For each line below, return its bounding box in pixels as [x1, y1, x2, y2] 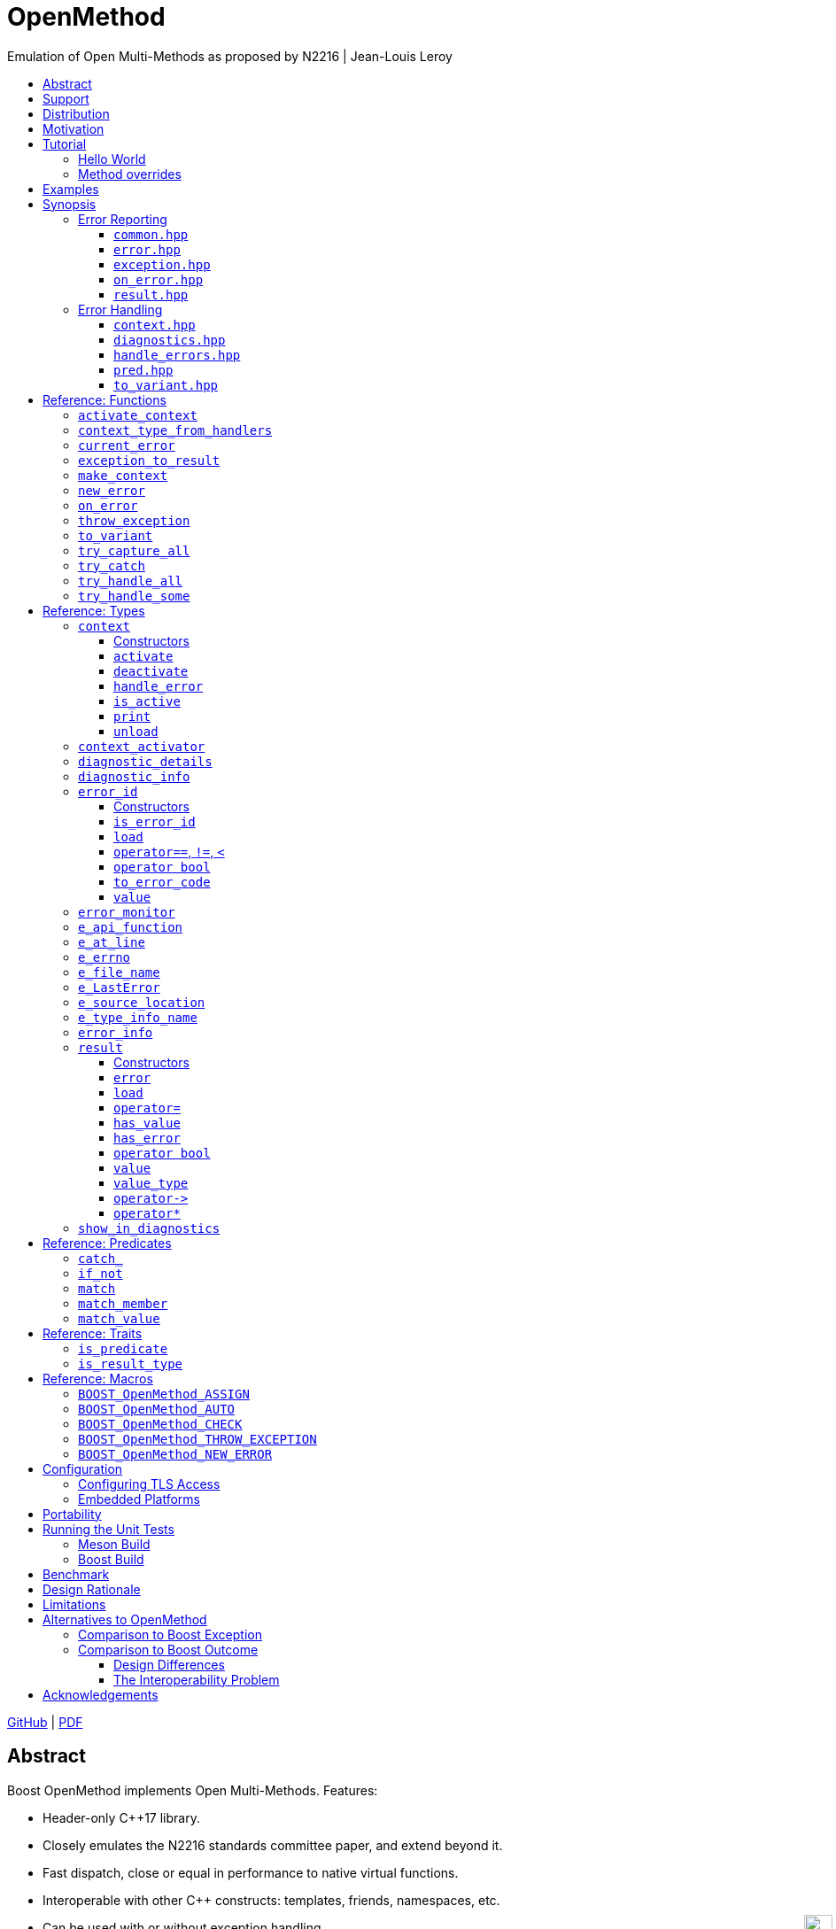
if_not [78, 1266, 123, 1281]
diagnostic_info [78, 769, 190, 784]
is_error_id [113, 814, 196, 829]
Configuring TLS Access [78, 1476, 221, 1491]
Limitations [43, 1596, 106, 1612]
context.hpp [113, 317, 196, 332]
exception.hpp [113, 257, 211, 272]
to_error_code [113, 874, 211, 889]
